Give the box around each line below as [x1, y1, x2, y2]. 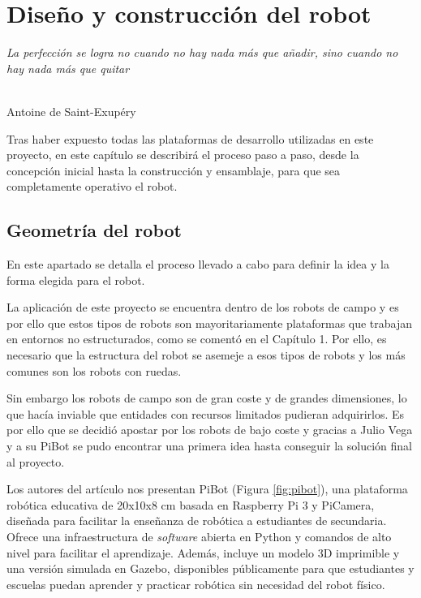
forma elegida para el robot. [6, 271, 145, 288]
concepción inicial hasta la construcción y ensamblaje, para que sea [6, 161, 341, 179]
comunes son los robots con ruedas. [6, 362, 182, 379]
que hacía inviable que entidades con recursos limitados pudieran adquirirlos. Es [6, 405, 405, 422]
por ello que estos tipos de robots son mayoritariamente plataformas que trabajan [6, 314, 413, 331]
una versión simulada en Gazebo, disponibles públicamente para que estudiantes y [6, 560, 415, 577]
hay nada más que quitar [6, 59, 130, 76]
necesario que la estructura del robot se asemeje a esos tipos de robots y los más [6, 346, 406, 364]
